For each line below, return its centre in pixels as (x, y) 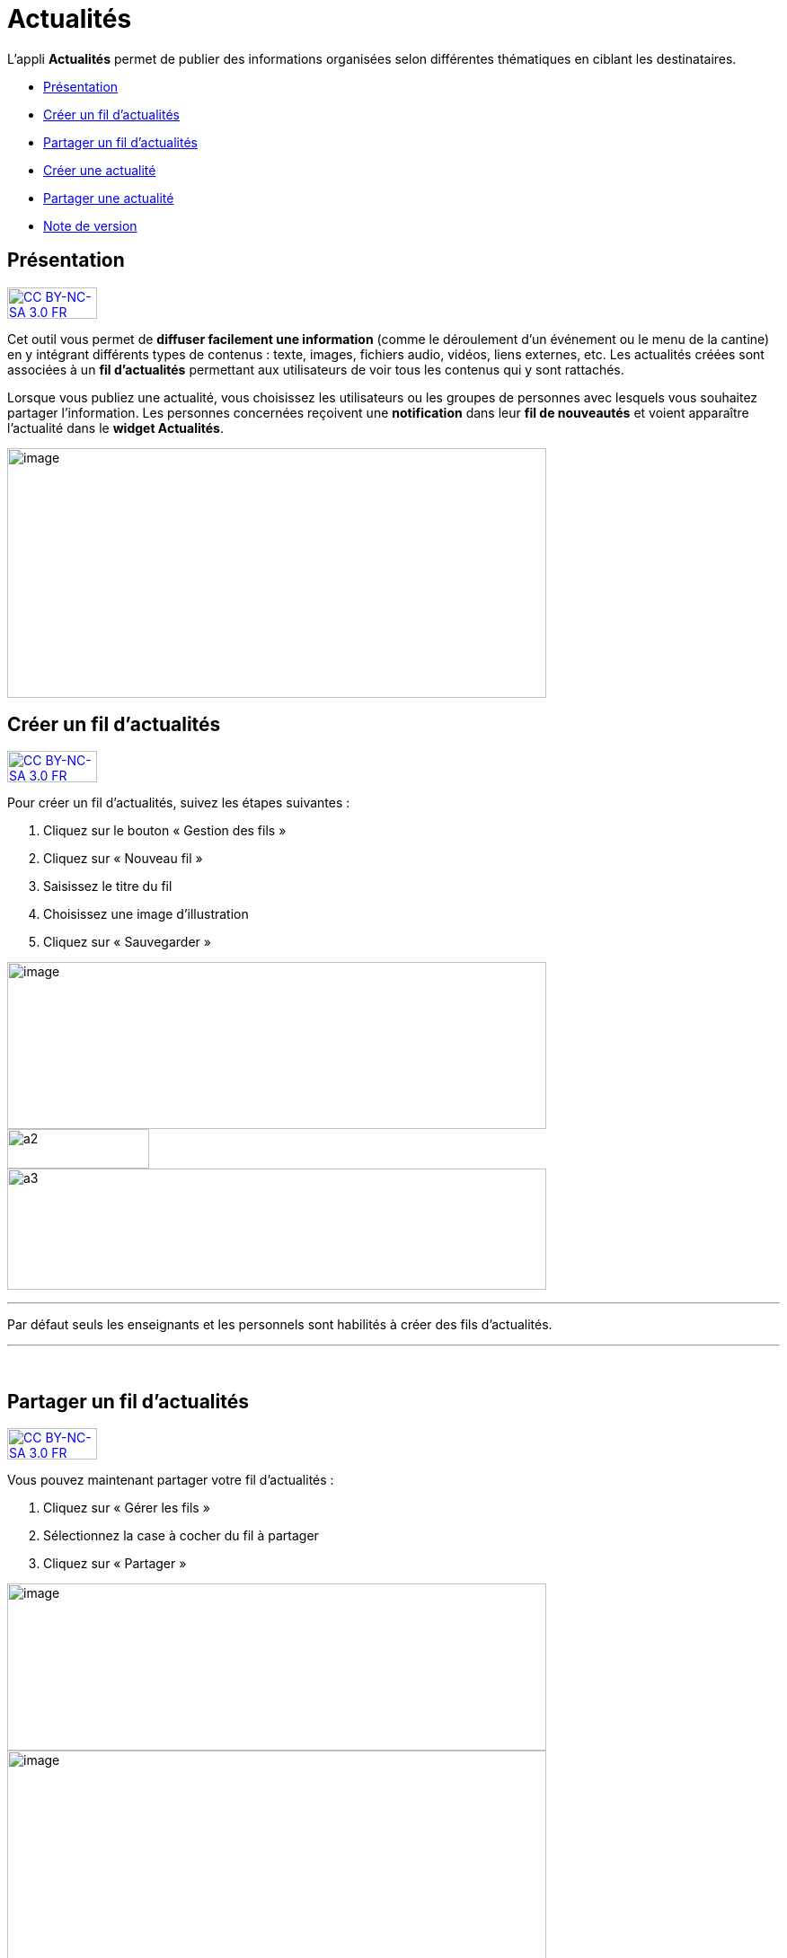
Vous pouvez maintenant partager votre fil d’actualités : (171, 1480)
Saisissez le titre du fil (108, 886)
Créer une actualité (100, 170)
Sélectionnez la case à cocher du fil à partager (181, 1536)
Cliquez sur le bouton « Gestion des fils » (165, 831)
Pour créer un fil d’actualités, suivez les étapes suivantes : (179, 803)
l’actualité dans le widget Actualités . (115, 428)
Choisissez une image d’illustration (146, 914)
